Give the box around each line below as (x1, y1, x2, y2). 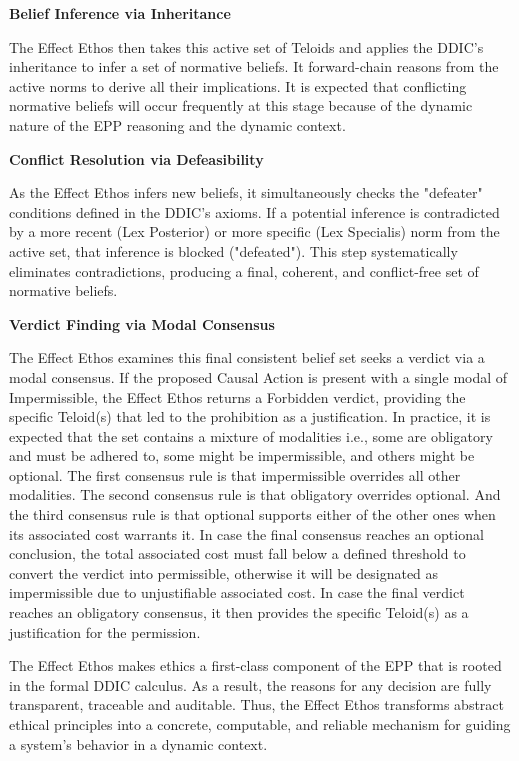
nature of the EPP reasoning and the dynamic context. (9, 114, 346, 135)
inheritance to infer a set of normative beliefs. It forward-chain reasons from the (9, 56, 499, 77)
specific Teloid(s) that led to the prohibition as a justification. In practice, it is (9, 406, 491, 427)
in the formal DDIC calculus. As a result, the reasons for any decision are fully (9, 674, 492, 695)
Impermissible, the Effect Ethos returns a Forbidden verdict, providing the (9, 386, 466, 407)
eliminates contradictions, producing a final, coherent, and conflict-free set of (9, 260, 479, 281)
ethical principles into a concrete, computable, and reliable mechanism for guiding (9, 714, 511, 734)
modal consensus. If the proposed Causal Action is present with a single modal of (9, 366, 508, 387)
